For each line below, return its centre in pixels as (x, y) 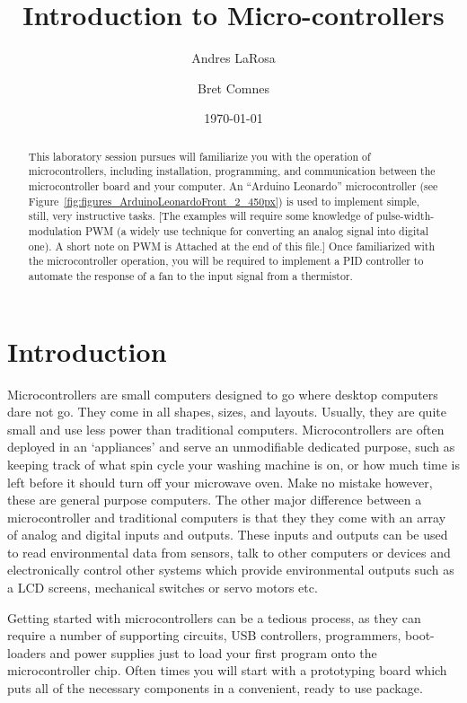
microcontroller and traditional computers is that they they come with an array (227, 517)
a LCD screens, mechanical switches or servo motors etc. (163, 588)
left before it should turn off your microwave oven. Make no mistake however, (220, 482)
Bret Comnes (233, 88)
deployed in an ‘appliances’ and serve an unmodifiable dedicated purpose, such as (231, 447)
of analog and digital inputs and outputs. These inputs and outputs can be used (228, 535)
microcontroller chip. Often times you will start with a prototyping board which (227, 670)
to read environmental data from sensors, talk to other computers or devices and (229, 552)
